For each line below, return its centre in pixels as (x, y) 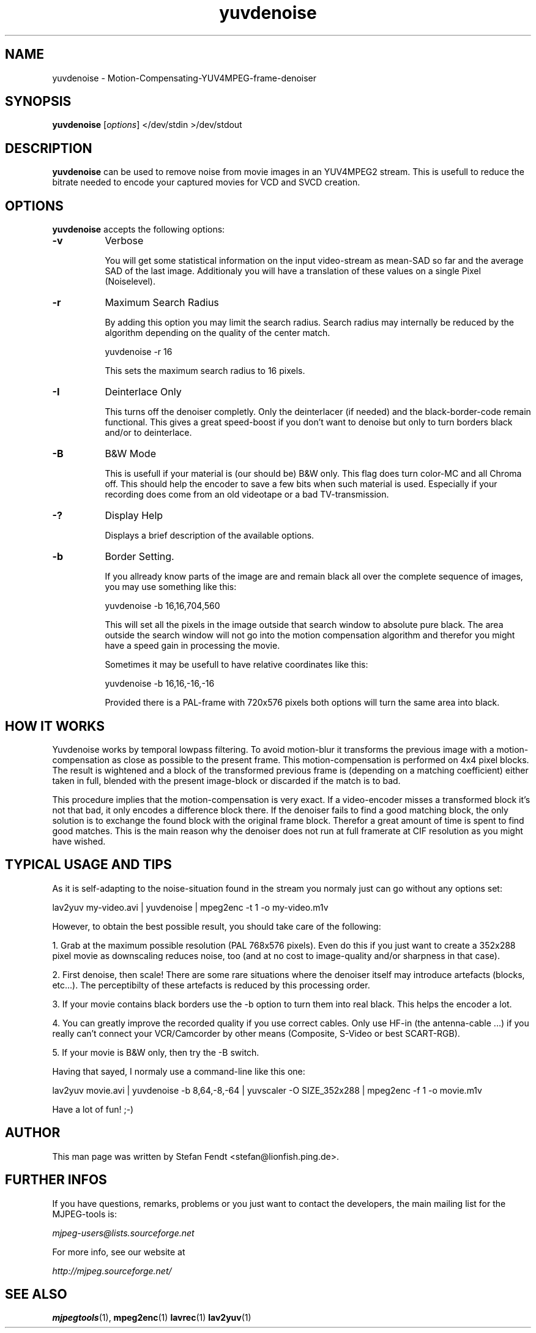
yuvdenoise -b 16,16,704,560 (162, 606)
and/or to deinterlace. (148, 433)
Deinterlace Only (143, 392)
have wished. (79, 841)
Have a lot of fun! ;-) (93, 1109)
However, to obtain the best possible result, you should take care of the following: (217, 926)
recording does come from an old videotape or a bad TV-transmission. (247, 495)
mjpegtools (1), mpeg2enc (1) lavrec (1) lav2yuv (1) (152, 1318)
